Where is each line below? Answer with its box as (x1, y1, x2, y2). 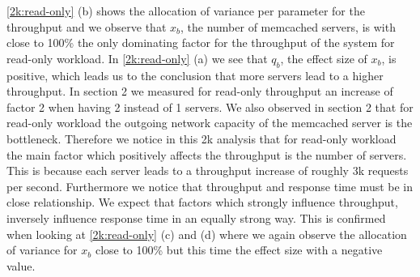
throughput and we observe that (6, 18, 167, 35)
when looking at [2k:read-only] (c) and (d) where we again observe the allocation (6, 225, 407, 242)
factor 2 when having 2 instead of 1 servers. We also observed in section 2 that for (6, 98, 414, 115)
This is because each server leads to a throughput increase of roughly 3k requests (6, 162, 409, 179)
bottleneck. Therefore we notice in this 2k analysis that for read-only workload (6, 130, 397, 147)
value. (6, 257, 36, 274)
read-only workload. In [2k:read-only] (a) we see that (6, 49, 268, 66)
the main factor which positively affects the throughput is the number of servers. (6, 146, 407, 163)
